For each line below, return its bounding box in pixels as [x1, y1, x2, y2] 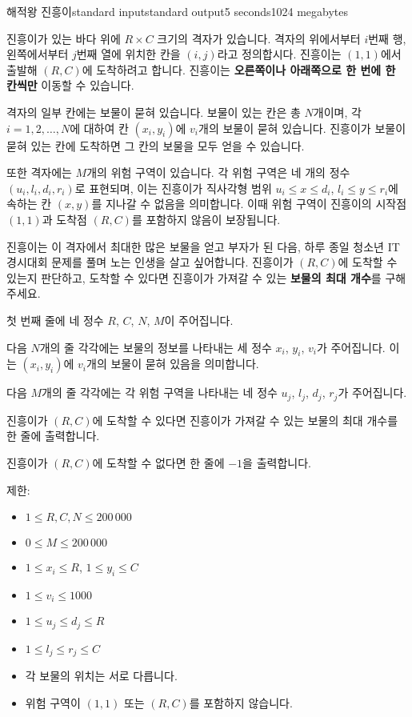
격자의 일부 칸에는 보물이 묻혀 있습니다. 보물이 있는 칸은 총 [6, 103, 301, 120]
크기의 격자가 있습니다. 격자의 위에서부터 [157, 30, 361, 46]
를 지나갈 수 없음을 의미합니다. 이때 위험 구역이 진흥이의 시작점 [91, 195, 407, 212]
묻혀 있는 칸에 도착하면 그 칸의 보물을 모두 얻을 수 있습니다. [6, 137, 305, 154]
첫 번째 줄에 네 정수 [6, 311, 104, 328]
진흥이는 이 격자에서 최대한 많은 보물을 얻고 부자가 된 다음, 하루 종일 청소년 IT [6, 238, 400, 254]
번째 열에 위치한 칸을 [76, 46, 181, 62]
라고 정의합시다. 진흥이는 [217, 46, 342, 62]
